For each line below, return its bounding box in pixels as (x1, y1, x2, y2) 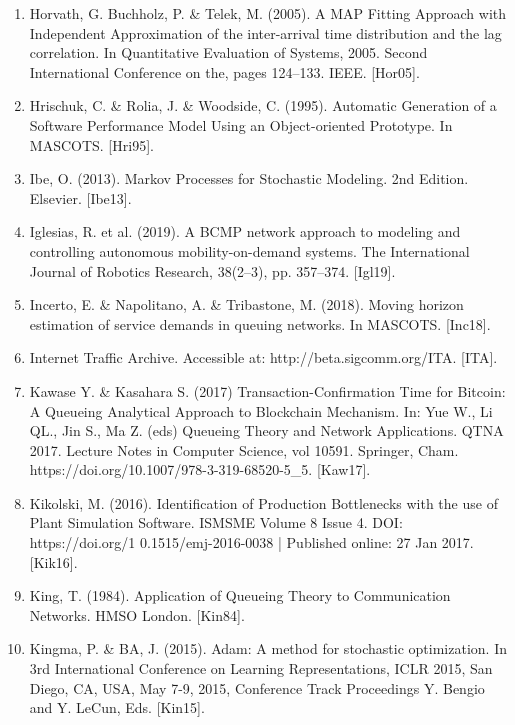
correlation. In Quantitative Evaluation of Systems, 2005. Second (29, 42, 428, 63)
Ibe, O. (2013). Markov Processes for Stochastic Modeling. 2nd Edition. (29, 168, 469, 189)
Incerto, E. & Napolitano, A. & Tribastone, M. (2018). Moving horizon (29, 294, 464, 315)
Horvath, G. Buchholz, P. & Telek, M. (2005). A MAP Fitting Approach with (29, 3, 507, 23)
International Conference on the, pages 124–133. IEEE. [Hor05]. (29, 61, 420, 82)
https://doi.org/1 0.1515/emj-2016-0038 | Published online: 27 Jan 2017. (29, 532, 474, 553)
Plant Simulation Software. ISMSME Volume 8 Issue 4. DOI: (29, 512, 403, 533)
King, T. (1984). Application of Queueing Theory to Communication (29, 585, 451, 606)
